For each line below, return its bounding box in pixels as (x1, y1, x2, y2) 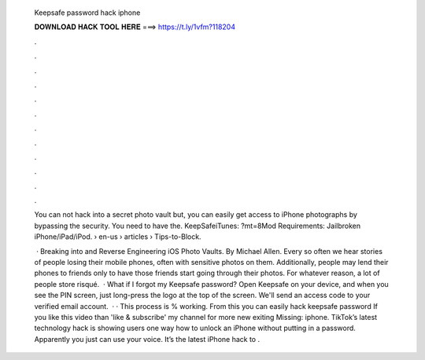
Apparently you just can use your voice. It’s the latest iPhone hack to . (34, 334, 260, 343)
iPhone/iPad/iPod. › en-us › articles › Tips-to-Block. (34, 232, 201, 241)
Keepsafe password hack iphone (34, 8, 141, 17)
